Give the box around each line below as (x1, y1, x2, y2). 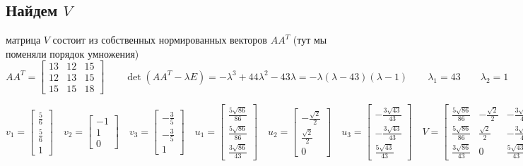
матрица (6, 32, 41, 47)
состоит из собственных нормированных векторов (52, 32, 267, 47)
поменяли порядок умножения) (6, 46, 139, 60)
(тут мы (293, 32, 327, 47)
